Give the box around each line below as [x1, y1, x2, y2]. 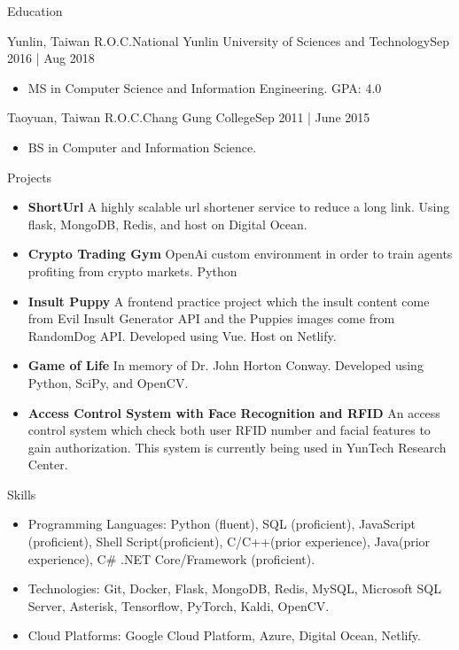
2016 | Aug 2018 [7, 49, 95, 67]
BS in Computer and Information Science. [27, 137, 257, 156]
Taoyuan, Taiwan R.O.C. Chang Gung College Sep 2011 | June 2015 [7, 108, 370, 127]
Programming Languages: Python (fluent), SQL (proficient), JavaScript [27, 515, 416, 533]
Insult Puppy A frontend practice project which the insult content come [27, 291, 430, 310]
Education [7, 2, 63, 19]
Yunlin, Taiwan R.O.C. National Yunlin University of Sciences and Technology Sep [7, 31, 450, 50]
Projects [7, 167, 52, 186]
